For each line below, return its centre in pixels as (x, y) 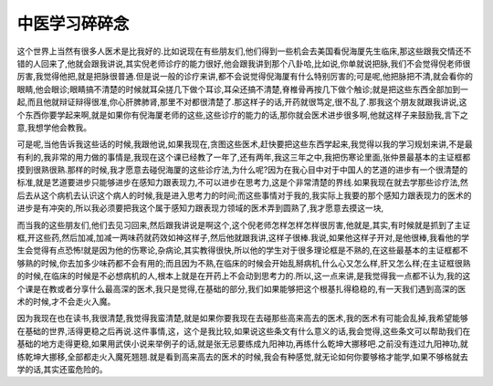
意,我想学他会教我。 (54, 127)
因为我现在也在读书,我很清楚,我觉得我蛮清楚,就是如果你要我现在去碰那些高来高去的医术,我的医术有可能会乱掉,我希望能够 (243, 318)
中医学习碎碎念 (73, 24)
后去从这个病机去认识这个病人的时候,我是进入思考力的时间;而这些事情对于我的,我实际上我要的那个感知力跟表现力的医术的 (244, 195)
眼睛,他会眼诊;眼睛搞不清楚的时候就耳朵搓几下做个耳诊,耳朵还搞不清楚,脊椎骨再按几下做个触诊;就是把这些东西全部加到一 (243, 89)
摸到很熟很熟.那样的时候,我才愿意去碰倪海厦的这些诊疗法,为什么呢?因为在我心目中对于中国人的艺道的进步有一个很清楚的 (242, 170)
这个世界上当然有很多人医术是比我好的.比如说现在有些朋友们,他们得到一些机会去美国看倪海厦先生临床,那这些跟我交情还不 (244, 51)
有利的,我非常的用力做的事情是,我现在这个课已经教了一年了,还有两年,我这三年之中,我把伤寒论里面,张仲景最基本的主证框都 (244, 157)
